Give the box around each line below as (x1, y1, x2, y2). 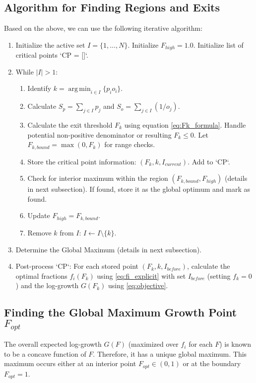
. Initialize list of (193, 39, 244, 50)
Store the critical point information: (27, 156, 136, 166)
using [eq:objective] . (108, 280, 168, 291)
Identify (27, 83, 52, 93)
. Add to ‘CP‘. (188, 156, 230, 166)
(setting (207, 270, 231, 281)
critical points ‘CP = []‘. (15, 50, 88, 60)
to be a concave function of (4, 348, 86, 359)
